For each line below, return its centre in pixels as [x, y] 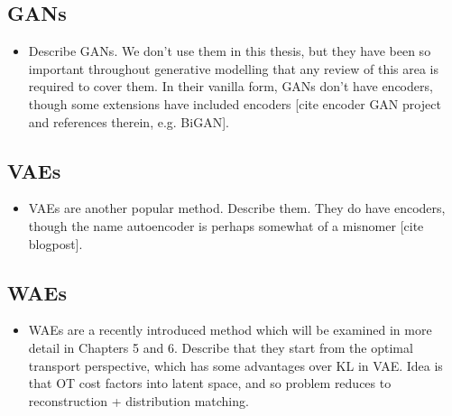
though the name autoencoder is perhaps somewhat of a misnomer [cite [226, 225]
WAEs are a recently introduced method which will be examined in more [230, 330]
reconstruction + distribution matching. [138, 400]
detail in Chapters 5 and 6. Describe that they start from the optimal [221, 347]
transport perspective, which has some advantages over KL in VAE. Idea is [235, 365]
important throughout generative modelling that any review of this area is [234, 68]
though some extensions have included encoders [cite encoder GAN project [235, 103]
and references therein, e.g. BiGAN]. [129, 121]
